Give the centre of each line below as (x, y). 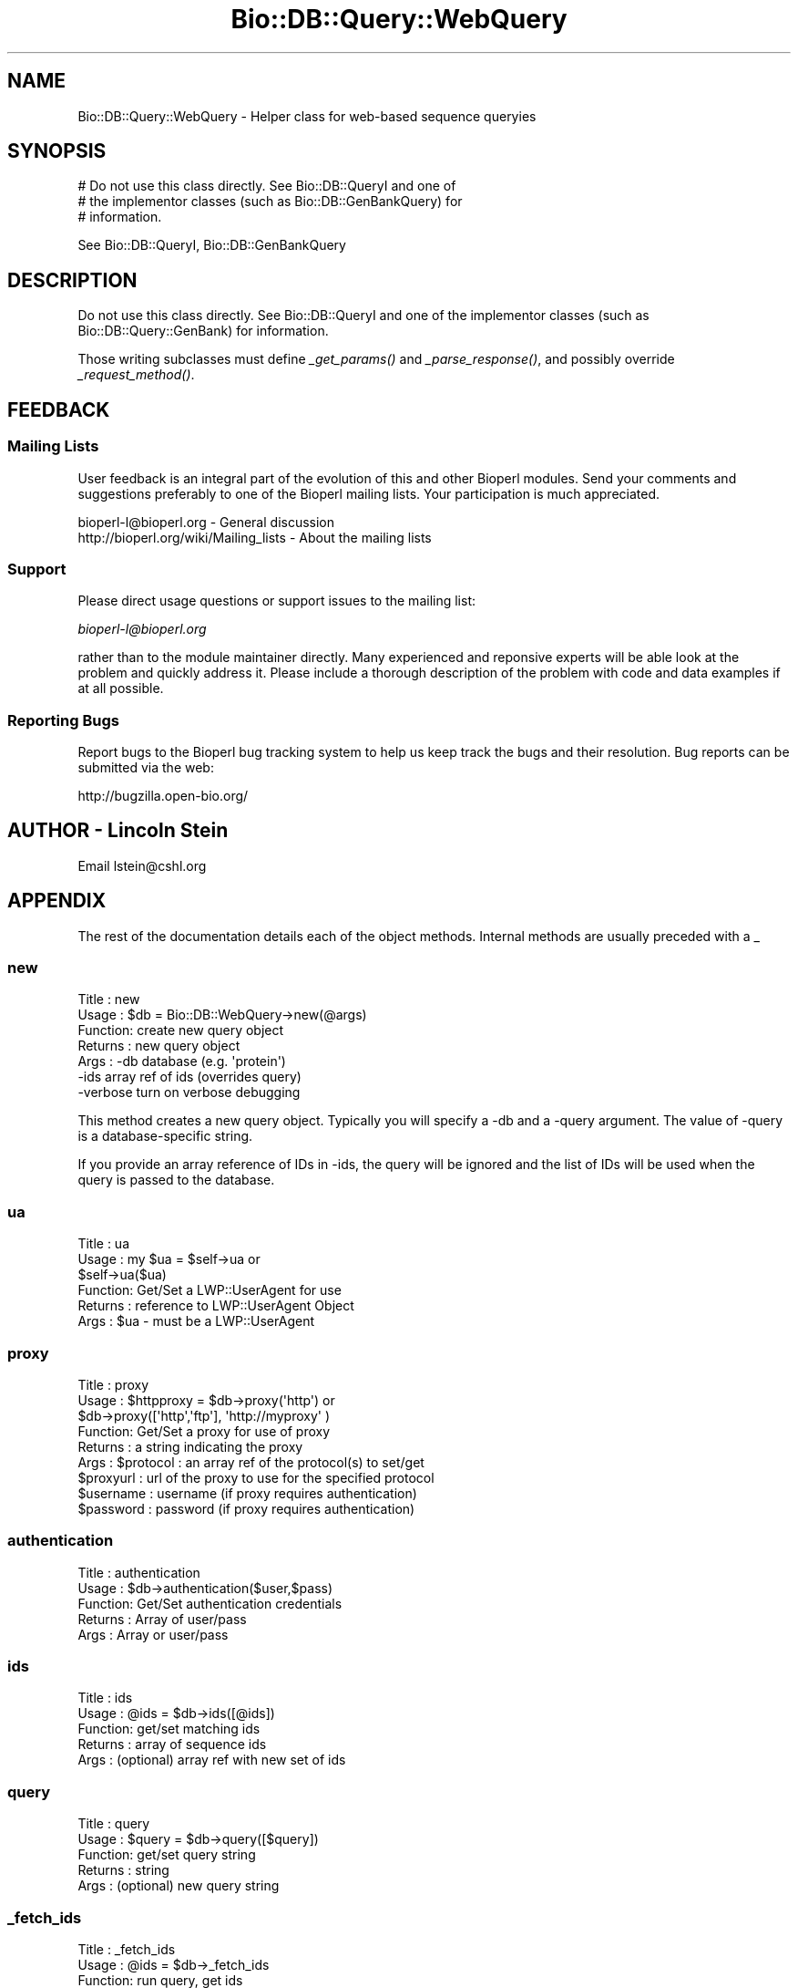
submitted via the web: (146, 767)
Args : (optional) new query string (179, 1886)
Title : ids (105, 1698)
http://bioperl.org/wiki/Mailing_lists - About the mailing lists (255, 537)
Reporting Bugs (63, 720)
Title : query (114, 1824)
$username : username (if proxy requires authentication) (247, 1493)
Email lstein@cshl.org (142, 865)
